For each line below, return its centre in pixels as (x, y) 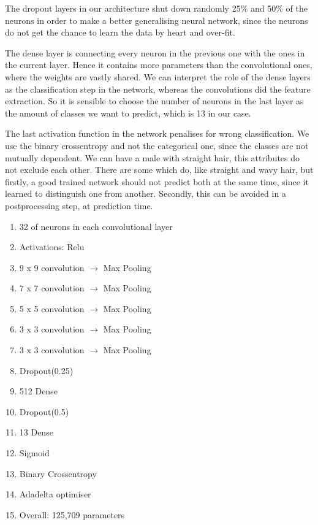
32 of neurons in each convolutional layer (96, 226)
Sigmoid (34, 453)
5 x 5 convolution (52, 308)
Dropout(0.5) (44, 411)
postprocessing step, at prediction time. (79, 205)
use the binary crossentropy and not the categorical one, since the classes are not (157, 145)
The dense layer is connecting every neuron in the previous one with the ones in (155, 52)
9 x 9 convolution (52, 267)
